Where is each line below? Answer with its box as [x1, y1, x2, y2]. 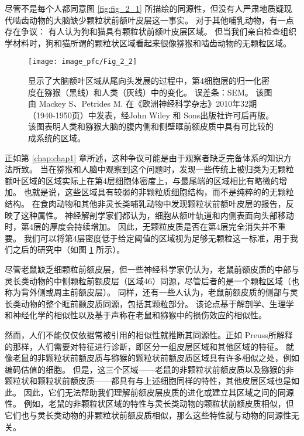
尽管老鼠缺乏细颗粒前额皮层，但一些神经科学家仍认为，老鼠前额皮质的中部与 [5, 263, 299, 275]
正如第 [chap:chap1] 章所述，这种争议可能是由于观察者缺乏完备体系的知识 [5, 151, 284, 163]
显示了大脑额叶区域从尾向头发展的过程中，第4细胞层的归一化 [28, 74, 261, 87]
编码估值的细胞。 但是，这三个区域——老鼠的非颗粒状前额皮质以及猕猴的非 [5, 363, 294, 375]
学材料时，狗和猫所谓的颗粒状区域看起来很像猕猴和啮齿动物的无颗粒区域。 [5, 36, 291, 49]
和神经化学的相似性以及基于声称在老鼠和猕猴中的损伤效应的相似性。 [5, 309, 267, 321]
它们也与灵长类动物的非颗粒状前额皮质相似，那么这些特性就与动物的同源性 [5, 409, 291, 421]
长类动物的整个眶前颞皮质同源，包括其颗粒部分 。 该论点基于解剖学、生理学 [5, 297, 294, 309]
